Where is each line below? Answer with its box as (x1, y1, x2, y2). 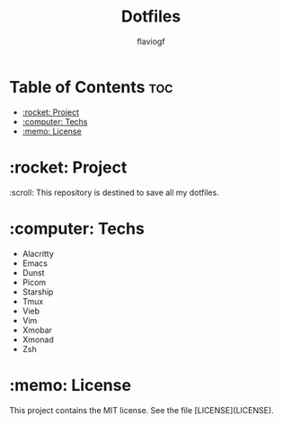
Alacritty (22, 248, 54, 259)
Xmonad (22, 334, 54, 345)
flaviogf (137, 36, 165, 47)
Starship (22, 286, 54, 297)
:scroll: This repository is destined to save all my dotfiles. (9, 187, 220, 198)
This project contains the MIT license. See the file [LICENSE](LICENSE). (9, 404, 274, 415)
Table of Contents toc (9, 76, 173, 97)
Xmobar (22, 324, 52, 335)
